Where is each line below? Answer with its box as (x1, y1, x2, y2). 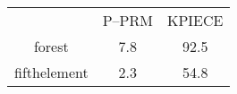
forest (33, 36, 69, 56)
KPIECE (166, 10, 224, 30)
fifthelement (14, 62, 89, 82)
